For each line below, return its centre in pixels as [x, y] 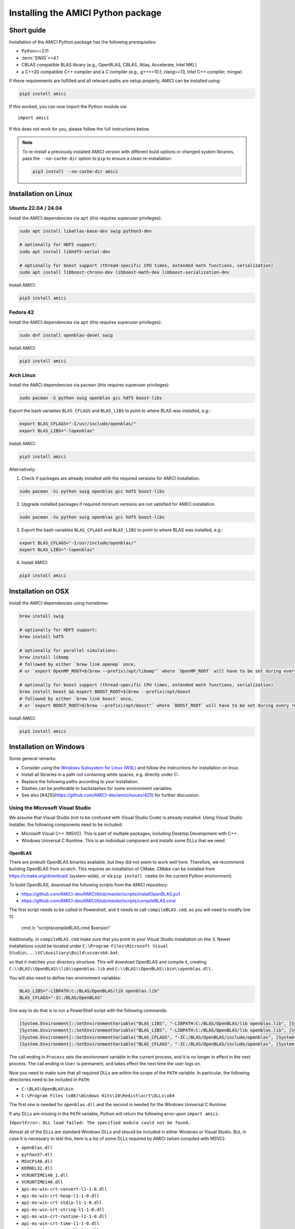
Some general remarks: [33, 759]
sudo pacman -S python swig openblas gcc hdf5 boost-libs [91, 398]
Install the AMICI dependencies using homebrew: [59, 603]
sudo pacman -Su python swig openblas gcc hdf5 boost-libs [92, 517]
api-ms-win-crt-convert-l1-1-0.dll [64, 1189]
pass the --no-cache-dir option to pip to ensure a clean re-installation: [97, 158]
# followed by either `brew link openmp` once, [78, 664]
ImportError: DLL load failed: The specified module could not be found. [100, 1123]
